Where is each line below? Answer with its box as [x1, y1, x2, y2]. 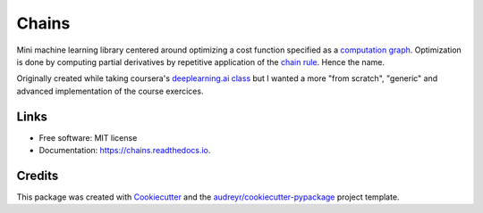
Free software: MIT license [38, 132, 138, 143]
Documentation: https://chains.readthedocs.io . [38, 145, 211, 156]
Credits [16, 168, 59, 183]
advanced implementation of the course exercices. [16, 86, 204, 96]
